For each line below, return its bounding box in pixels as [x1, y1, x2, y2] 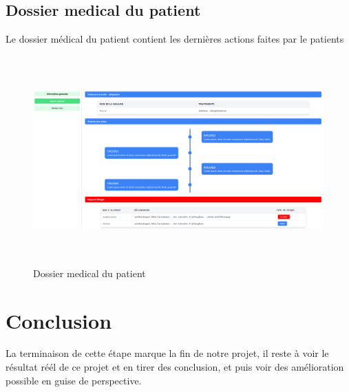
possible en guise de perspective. [6, 373, 142, 387]
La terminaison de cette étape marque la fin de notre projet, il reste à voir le [6, 346, 329, 360]
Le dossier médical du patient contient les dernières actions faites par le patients [6, 32, 344, 46]
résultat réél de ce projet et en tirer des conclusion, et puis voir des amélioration [6, 360, 344, 374]
